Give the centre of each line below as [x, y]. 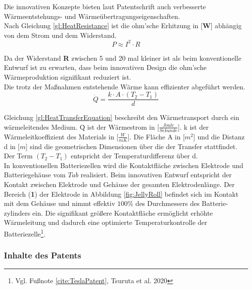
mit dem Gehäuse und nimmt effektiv [60, 203]
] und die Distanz [219, 136]
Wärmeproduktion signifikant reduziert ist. [68, 77]
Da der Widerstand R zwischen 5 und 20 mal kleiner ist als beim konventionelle [123, 58]
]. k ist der [193, 127]
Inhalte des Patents [43, 255]
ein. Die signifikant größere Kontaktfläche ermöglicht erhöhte [123, 212]
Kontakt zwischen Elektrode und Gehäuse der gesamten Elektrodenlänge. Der [119, 184]
